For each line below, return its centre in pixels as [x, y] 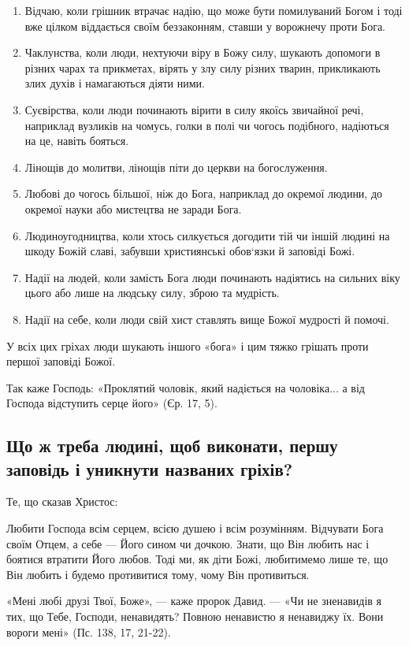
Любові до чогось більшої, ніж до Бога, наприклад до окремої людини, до [204, 193]
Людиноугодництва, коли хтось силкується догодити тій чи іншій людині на [207, 235]
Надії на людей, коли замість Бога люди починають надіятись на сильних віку [212, 277]
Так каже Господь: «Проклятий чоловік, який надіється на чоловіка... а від [186, 387]
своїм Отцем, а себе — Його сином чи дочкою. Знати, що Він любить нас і [188, 543]
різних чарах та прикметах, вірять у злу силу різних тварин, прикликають [203, 67]
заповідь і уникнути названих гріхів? [150, 468]
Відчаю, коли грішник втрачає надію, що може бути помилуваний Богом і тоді [214, 10]
